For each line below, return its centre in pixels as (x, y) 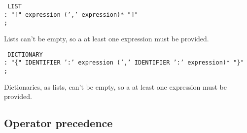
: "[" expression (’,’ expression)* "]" (71, 15)
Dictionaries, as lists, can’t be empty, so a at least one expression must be (116, 86)
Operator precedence (58, 123)
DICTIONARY (25, 54)
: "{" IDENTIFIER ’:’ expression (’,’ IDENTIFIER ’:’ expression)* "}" (124, 63)
